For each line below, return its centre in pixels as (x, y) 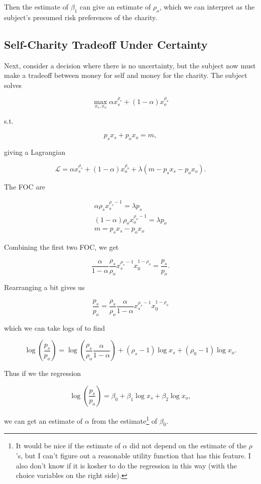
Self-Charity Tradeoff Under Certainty (106, 44)
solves (13, 85)
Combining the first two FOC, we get (61, 247)
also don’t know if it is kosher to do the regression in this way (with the (126, 465)
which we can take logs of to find (55, 327)
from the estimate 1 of (124, 420)
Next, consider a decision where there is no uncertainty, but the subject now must (130, 65)
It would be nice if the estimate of (68, 446)
